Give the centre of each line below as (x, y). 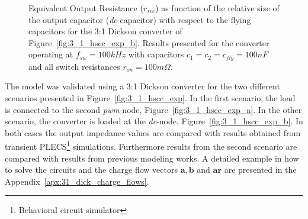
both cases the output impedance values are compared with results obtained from (153, 132)
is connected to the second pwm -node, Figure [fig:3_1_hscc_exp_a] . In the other (153, 109)
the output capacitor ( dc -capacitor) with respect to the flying (140, 19)
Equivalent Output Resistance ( (86, 8)
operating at (51, 54)
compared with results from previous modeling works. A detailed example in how (152, 158)
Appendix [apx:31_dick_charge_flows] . (77, 181)
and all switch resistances (74, 66)
